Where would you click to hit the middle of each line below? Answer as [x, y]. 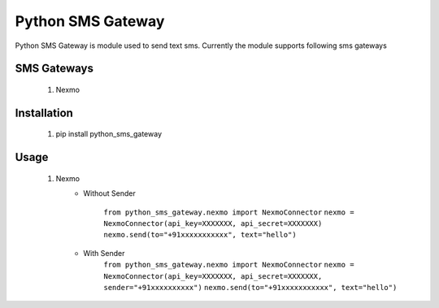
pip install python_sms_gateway [109, 134]
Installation [44, 113]
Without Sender [109, 193]
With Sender [104, 253]
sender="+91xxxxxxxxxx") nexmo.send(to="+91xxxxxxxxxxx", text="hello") [250, 287]
